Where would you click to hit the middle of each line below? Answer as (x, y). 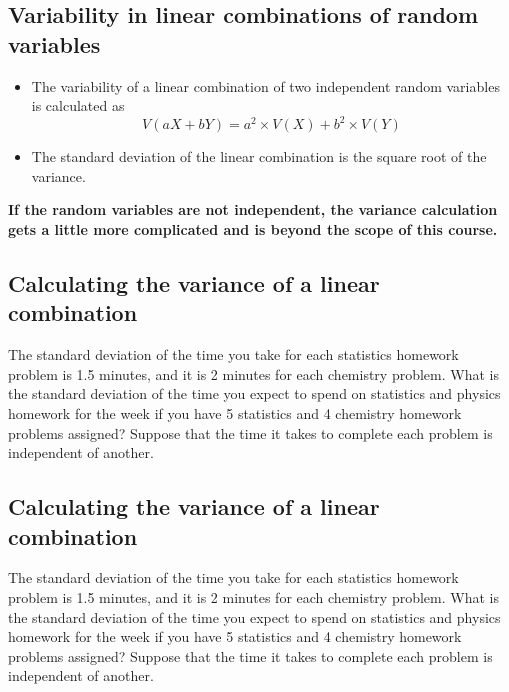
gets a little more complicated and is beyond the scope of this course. (253, 229)
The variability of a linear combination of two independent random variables (265, 85)
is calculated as (78, 105)
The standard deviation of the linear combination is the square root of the (259, 156)
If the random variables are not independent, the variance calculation (253, 209)
